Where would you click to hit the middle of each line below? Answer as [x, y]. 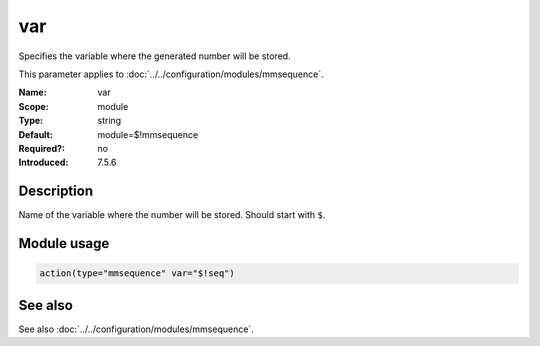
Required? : [41, 148]
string [109, 121]
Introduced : [43, 162]
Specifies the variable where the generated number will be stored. [154, 56]
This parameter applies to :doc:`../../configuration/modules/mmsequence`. [171, 74]
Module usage [64, 243]
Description [56, 191]
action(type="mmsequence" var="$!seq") [137, 273]
